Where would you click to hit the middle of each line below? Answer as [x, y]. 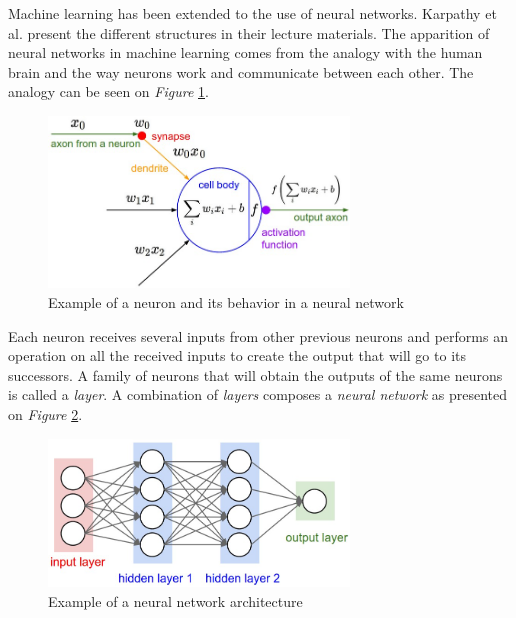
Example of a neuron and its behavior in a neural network [226, 302]
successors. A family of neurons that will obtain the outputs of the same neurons [255, 374]
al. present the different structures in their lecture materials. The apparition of [249, 32]
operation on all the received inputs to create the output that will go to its [237, 355]
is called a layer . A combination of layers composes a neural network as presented [258, 394]
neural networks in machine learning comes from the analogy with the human [245, 52]
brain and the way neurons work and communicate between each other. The [241, 71]
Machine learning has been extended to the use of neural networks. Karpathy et [252, 13]
